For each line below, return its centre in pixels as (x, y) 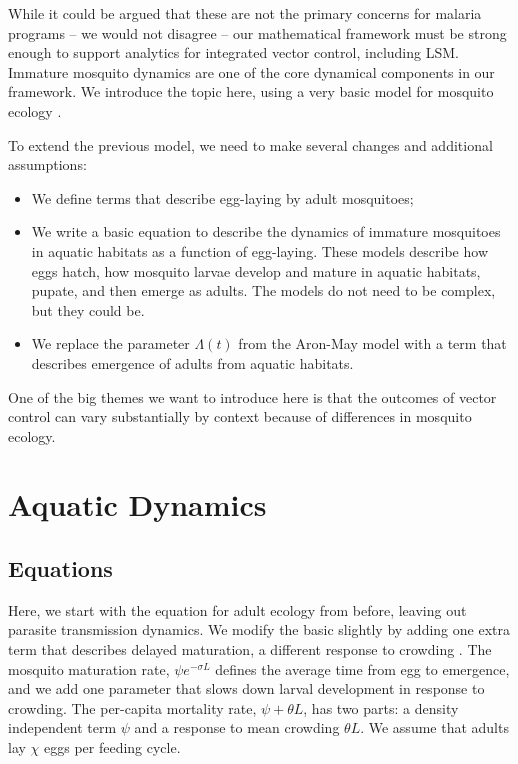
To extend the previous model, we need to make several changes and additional (250, 144)
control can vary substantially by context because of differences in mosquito (240, 416)
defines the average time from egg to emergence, (362, 668)
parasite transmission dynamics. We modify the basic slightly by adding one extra (259, 629)
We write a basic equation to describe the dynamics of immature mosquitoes (266, 231)
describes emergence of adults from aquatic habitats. (192, 362)
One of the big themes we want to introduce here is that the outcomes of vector (252, 396)
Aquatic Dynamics (137, 504)
